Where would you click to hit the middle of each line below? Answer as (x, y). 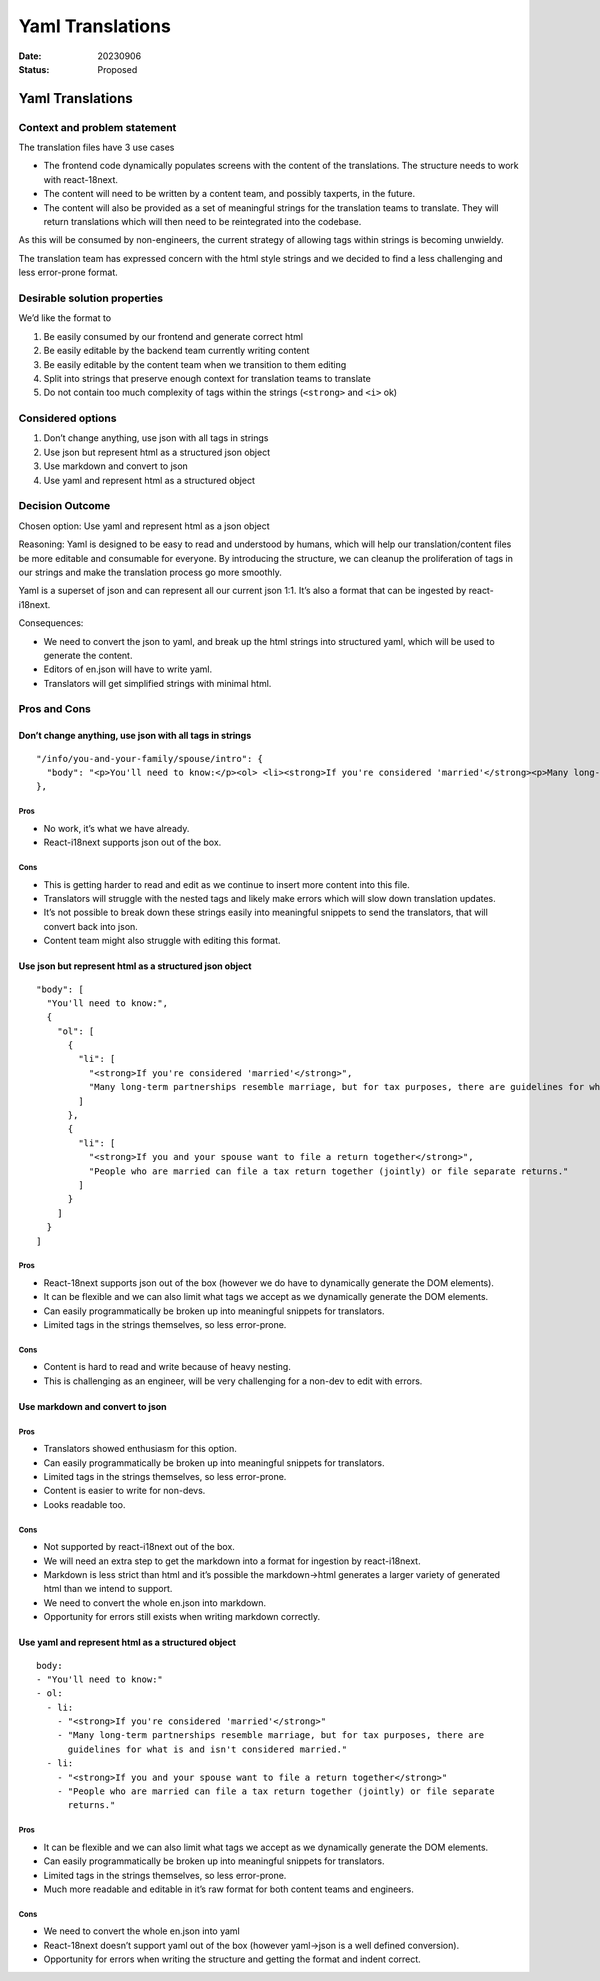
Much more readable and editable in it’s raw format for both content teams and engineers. (228, 1889)
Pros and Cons (55, 709)
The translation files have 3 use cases (96, 147)
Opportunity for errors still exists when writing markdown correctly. (181, 1617)
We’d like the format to (65, 318)
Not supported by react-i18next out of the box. (139, 1547)
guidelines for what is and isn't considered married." (207, 1749)
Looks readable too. (84, 1504)
